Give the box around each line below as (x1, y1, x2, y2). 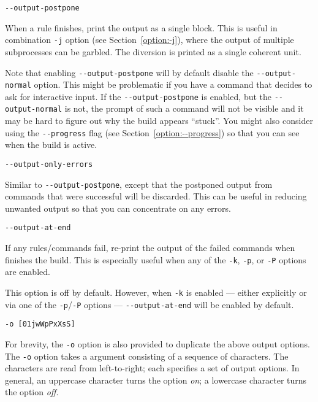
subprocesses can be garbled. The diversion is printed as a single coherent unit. (5, 45, 301, 58)
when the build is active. (5, 138, 97, 151)
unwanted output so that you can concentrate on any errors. (5, 201, 231, 214)
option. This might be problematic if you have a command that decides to (34, 78, 312, 91)
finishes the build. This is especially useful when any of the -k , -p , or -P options (5, 253, 306, 266)
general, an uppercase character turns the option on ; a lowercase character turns (5, 373, 307, 386)
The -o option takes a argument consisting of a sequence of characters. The (5, 349, 289, 362)
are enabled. (5, 265, 50, 278)
